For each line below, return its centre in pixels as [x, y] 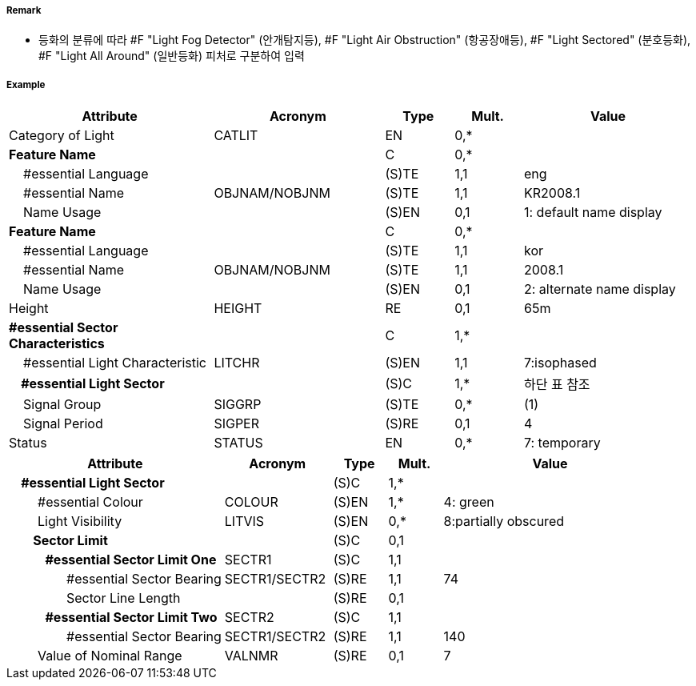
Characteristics [57, 344]
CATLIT [236, 136]
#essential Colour [90, 502]
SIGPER [237, 424]
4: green [469, 502]
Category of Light [62, 136]
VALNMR [251, 656]
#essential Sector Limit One [131, 560]
